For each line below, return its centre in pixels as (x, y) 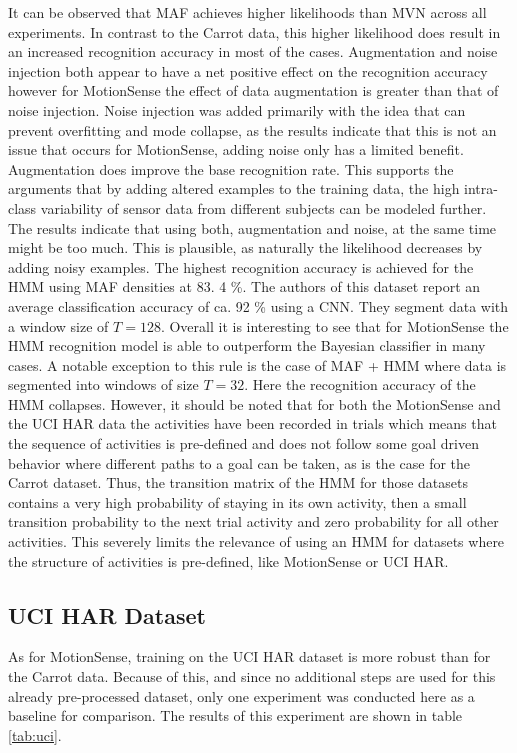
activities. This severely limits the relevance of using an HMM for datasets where (256, 541)
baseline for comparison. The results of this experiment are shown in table (235, 715)
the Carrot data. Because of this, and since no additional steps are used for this (252, 676)
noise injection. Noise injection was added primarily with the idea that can (237, 109)
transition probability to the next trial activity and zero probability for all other (253, 521)
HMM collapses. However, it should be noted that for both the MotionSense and (254, 403)
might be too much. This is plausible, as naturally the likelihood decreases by (245, 247)
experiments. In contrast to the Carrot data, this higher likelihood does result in (254, 31)
